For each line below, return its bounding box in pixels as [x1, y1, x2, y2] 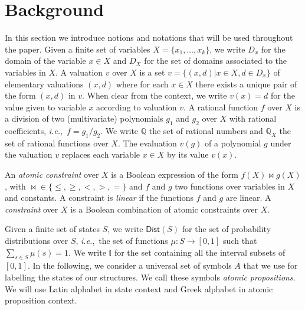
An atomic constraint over [5, 168, 99, 181]
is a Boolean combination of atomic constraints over [70, 203, 258, 215]
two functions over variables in [175, 180, 285, 192]
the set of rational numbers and [149, 125, 263, 137]
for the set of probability [182, 223, 271, 235]
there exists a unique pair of [195, 77, 297, 90]
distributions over [5, 234, 68, 247]
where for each [116, 77, 169, 90]
